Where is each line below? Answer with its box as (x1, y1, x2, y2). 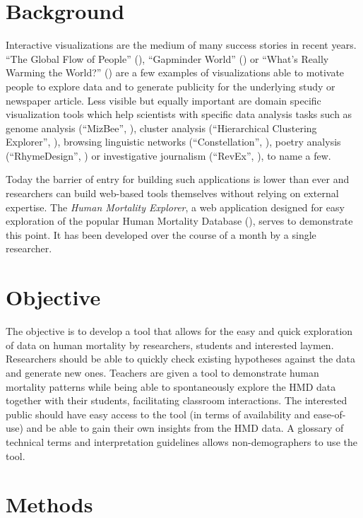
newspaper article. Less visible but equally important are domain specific (6, 93, 321, 107)
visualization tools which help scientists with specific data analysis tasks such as (6, 107, 352, 122)
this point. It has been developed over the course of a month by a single (6, 227, 316, 242)
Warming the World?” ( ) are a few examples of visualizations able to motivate (6, 65, 345, 80)
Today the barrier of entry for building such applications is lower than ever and (6, 172, 350, 187)
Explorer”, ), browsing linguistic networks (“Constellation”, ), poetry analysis (6, 134, 341, 149)
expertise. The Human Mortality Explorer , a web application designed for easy (6, 199, 345, 214)
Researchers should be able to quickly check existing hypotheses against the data (6, 351, 356, 366)
